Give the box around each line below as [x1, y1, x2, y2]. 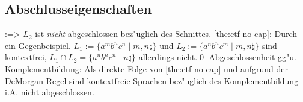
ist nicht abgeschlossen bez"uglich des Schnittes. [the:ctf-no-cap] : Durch [35, 27, 298, 40]
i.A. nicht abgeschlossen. [5, 86, 94, 98]
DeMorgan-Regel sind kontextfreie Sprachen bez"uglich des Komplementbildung [5, 74, 299, 86]
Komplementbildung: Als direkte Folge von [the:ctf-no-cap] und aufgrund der [5, 62, 289, 75]
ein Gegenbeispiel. [5, 39, 71, 51]
